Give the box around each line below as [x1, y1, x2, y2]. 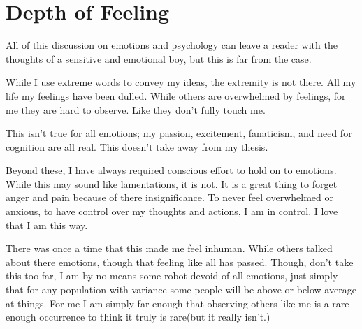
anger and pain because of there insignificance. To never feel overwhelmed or [6, 190, 333, 205]
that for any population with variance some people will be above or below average [6, 282, 356, 297]
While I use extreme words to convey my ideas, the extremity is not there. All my [6, 75, 356, 89]
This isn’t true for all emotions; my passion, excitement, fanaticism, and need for [6, 126, 352, 140]
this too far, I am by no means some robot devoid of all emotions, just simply [6, 268, 338, 283]
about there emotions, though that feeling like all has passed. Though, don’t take [6, 254, 354, 269]
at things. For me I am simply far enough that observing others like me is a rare [6, 295, 349, 310]
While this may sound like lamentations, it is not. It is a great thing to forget [6, 176, 338, 191]
